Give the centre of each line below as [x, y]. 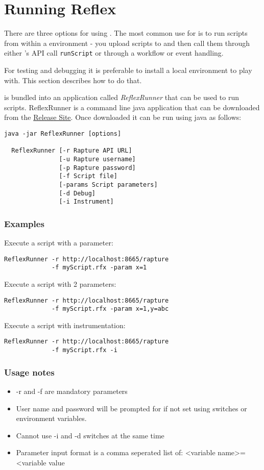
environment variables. [51, 418]
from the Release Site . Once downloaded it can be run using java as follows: [123, 117]
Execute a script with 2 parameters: [60, 283]
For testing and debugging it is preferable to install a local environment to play [128, 70]
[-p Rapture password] [97, 168]
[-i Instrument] [86, 202]
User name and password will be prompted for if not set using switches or [131, 408]
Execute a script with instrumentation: [65, 325]
